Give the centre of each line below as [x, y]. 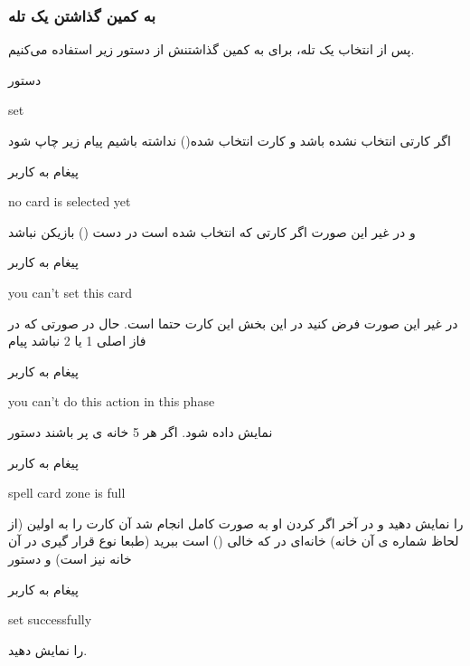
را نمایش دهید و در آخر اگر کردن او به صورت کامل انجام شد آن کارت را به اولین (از [236, 523]
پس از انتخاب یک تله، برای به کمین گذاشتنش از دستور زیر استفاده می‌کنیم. [211, 49]
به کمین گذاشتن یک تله [82, 15]
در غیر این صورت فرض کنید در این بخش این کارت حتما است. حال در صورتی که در [233, 323]
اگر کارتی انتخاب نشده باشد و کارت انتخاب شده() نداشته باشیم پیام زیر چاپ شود [230, 140]
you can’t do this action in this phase [112, 401]
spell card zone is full [67, 493]
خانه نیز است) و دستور [70, 558]
